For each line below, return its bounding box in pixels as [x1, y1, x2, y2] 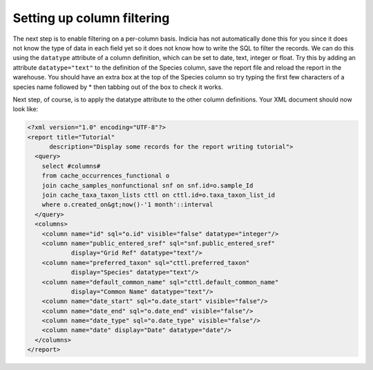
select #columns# [41, 162, 101, 170]
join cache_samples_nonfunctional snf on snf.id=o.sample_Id [41, 182, 254, 189]
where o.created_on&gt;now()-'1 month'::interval [41, 201, 213, 208]
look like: [12, 105, 39, 113]
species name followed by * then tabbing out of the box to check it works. [12, 83, 224, 91]
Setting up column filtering [12, 10, 170, 26]
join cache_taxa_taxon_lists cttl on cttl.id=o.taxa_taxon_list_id [41, 191, 276, 199]
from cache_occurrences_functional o [41, 172, 170, 179]
